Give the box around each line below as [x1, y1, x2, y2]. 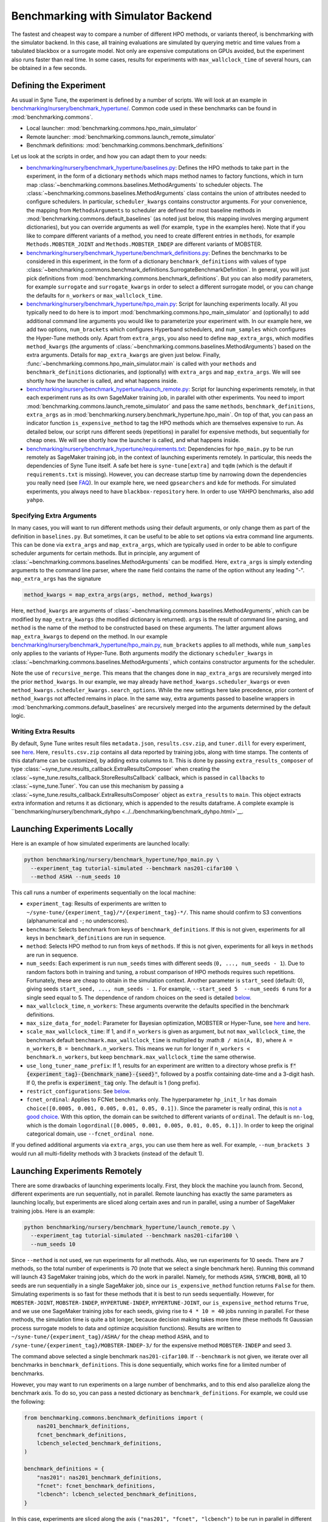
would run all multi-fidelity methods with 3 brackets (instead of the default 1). [11, 1149, 204, 1157]
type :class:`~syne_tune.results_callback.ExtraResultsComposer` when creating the [11, 765, 220, 773]
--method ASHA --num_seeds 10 [30, 874, 121, 880]
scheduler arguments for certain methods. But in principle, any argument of [11, 550, 200, 557]
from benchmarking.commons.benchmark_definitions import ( [24, 1414, 203, 1421]
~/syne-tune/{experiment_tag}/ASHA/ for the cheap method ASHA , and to [11, 1333, 210, 1341]
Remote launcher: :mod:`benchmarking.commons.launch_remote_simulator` [26, 133, 216, 140]
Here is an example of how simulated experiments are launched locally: [11, 840, 190, 847]
